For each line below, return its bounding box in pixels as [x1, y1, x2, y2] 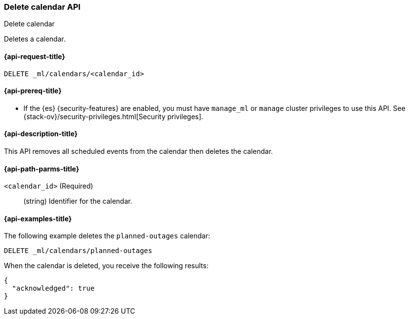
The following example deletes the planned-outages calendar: [4, 232, 210, 240]
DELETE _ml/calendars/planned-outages [4, 247, 152, 255]
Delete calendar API [4, 2, 81, 12]
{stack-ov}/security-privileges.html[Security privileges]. [23, 112, 203, 121]
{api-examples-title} [4, 214, 72, 223]
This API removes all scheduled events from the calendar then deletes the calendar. [4, 147, 273, 156]
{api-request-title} [4, 52, 65, 61]
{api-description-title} [4, 129, 78, 138]
